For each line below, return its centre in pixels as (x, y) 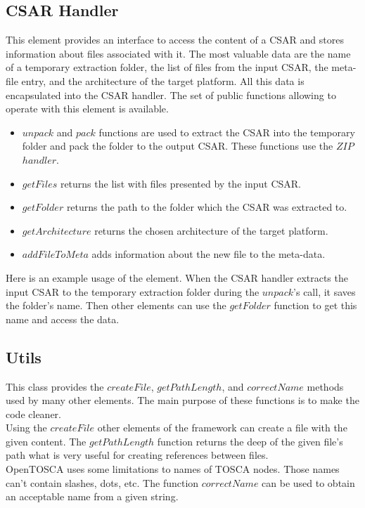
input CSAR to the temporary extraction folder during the (133, 291)
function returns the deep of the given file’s (250, 441)
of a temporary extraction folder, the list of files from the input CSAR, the (167, 67)
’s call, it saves (325, 291)
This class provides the (55, 386)
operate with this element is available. (87, 109)
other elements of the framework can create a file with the (222, 428)
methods (325, 386)
